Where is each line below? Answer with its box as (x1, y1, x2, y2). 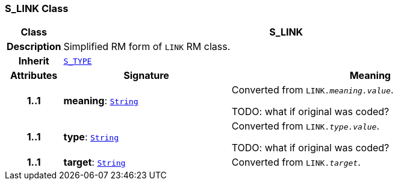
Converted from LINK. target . (231, 156, 361, 169)
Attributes (10, 69, 58, 82)
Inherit (18, 55, 49, 67)
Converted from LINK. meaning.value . (231, 84, 394, 96)
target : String (63, 156, 126, 169)
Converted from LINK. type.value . (231, 120, 380, 133)
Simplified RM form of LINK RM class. (63, 40, 231, 53)
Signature (123, 69, 169, 82)
